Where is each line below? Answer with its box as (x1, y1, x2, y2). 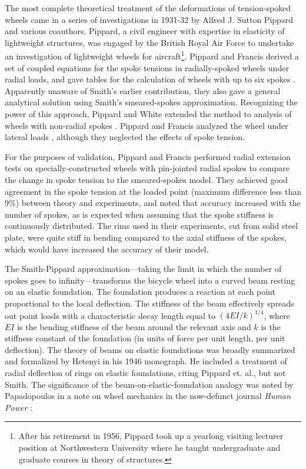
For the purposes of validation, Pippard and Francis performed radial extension (5, 150, 291, 162)
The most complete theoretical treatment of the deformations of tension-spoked (5, 2, 291, 14)
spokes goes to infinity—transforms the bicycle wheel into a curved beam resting (5, 274, 295, 286)
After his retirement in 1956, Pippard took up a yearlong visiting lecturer (18, 430, 284, 442)
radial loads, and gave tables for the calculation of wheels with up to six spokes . (5, 73, 296, 85)
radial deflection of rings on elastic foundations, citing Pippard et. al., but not (5, 366, 286, 378)
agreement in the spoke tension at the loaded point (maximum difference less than (5, 185, 301, 197)
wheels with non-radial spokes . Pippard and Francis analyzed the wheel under (5, 119, 288, 131)
